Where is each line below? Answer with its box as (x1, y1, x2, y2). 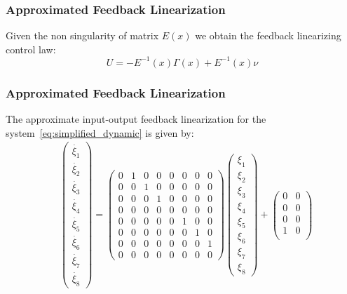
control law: (6, 41, 56, 56)
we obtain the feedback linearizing (195, 28, 341, 43)
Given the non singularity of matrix (6, 28, 159, 43)
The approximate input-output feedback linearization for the (6, 112, 266, 126)
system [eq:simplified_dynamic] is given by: (6, 125, 194, 140)
